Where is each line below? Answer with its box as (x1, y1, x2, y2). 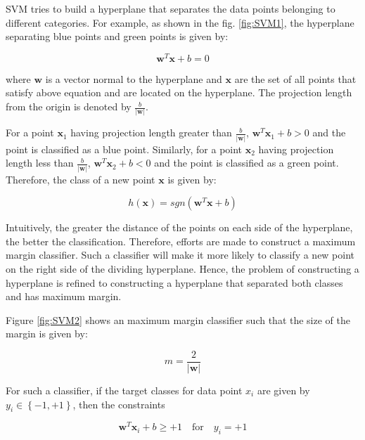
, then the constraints (72, 396, 165, 411)
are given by (257, 382, 310, 397)
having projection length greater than (70, 125, 232, 140)
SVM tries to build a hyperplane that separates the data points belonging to (6, 1, 335, 15)
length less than (6, 155, 74, 170)
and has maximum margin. (6, 289, 122, 304)
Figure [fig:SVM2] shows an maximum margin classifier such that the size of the (6, 312, 350, 327)
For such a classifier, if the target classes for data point (6, 382, 243, 397)
